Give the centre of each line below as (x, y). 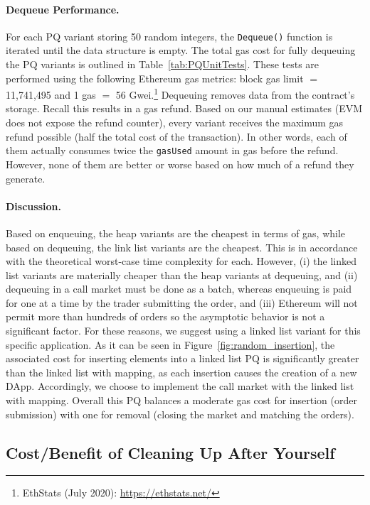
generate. (26, 178)
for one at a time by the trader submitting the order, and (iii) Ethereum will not (182, 302)
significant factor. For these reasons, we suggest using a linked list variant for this (183, 331)
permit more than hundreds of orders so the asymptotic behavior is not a (165, 316)
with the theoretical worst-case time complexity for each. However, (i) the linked (181, 261)
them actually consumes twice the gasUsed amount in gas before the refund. (172, 150)
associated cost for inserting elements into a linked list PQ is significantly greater (183, 358)
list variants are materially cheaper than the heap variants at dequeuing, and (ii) (182, 275)
